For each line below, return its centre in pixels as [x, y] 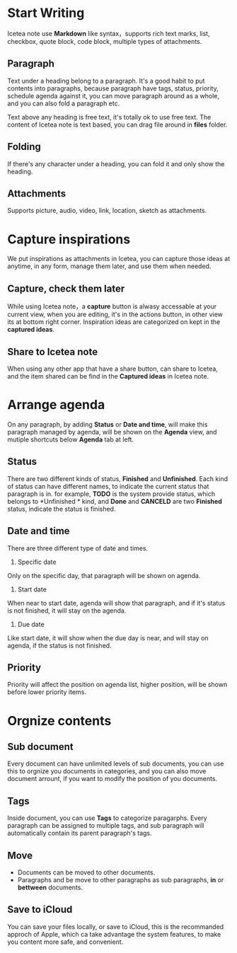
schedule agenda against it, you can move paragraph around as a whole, [113, 96]
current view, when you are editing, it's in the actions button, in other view [115, 314]
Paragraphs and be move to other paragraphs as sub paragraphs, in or [121, 879]
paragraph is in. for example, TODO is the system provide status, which [111, 494]
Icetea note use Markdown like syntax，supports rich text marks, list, [109, 33]
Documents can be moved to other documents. [86, 872]
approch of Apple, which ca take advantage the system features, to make [114, 934]
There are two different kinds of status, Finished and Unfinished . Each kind [118, 478]
